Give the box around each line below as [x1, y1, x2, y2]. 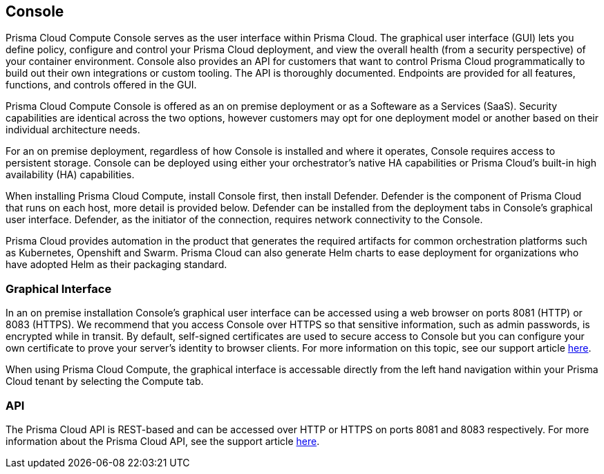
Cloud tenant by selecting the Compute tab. [6, 375, 204, 388]
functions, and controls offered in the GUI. [6, 79, 197, 91]
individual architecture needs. [6, 124, 140, 136]
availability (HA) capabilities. [6, 169, 135, 181]
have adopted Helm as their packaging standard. [6, 258, 227, 271]
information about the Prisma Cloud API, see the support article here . [6, 435, 320, 447]
